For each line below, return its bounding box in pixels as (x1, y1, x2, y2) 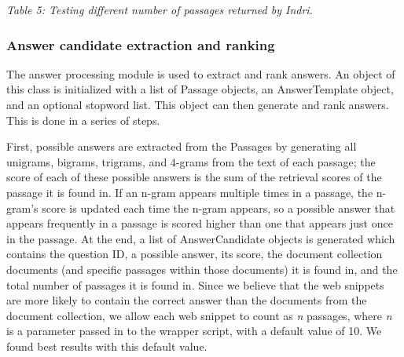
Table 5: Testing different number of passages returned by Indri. (6, 2, 313, 17)
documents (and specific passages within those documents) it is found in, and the (6, 260, 398, 277)
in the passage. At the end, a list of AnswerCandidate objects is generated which (6, 230, 395, 246)
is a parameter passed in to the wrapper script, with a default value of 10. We (6, 322, 382, 339)
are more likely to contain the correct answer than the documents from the (6, 292, 367, 308)
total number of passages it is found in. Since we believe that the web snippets (6, 276, 384, 293)
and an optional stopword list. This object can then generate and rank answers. (6, 97, 389, 112)
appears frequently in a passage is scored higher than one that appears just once (6, 215, 393, 231)
